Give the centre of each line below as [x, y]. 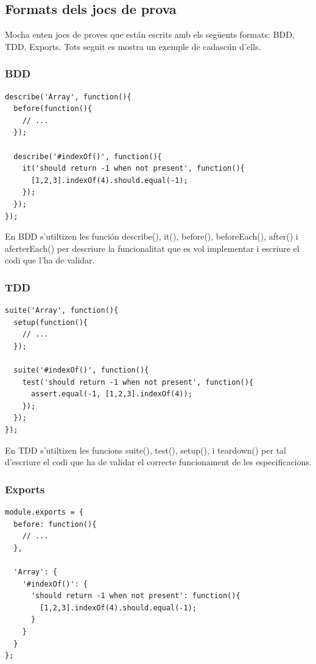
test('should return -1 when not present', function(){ [138, 382]
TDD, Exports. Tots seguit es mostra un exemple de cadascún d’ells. [133, 46]
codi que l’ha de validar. [50, 260]
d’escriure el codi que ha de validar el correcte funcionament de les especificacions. [158, 462]
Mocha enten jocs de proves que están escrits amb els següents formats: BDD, [150, 34]
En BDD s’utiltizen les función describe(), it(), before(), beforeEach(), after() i [152, 236]
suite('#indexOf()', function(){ [81, 370]
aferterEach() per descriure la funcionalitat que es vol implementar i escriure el [152, 248]
